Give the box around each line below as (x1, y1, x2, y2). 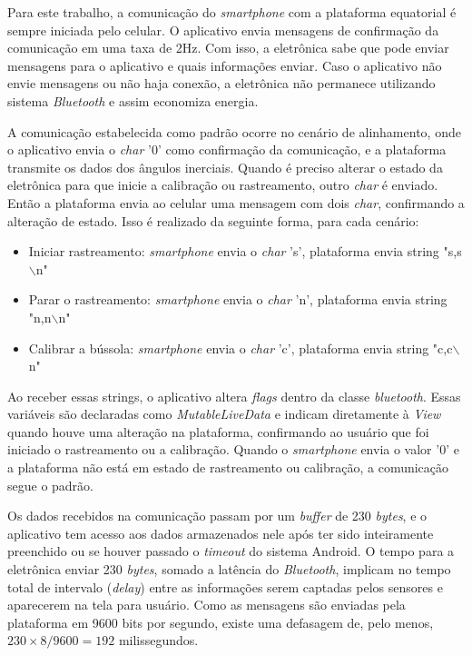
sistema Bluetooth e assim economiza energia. (7, 91, 259, 110)
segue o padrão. (7, 475, 94, 494)
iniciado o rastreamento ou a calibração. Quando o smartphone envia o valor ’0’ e (7, 440, 459, 459)
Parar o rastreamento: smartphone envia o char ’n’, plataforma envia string (28, 290, 447, 309)
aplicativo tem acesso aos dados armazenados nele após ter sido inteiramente (7, 523, 434, 542)
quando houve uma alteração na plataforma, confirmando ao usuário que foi (7, 422, 429, 441)
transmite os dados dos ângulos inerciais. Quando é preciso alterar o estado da (7, 157, 443, 176)
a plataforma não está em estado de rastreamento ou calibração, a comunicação (7, 458, 449, 477)
